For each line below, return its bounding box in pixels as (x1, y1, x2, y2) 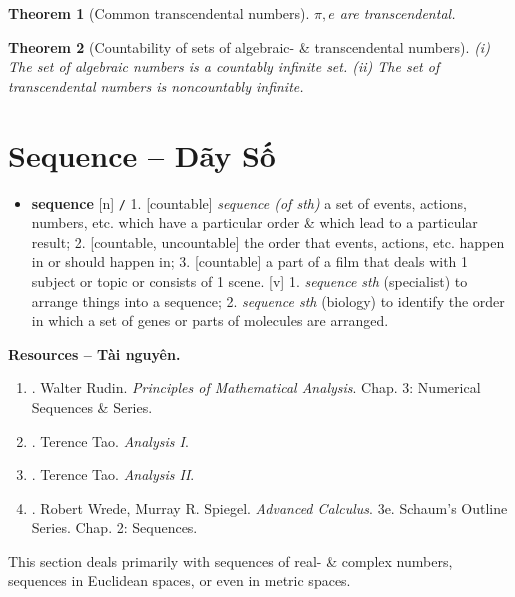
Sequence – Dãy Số (8, 134, 276, 175)
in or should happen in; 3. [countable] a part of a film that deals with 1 (31, 251, 469, 272)
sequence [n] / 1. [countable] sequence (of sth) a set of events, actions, (31, 192, 467, 213)
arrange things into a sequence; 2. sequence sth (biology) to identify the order (31, 290, 505, 311)
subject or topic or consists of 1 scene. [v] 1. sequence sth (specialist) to (31, 270, 468, 291)
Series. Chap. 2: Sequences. (31, 517, 198, 538)
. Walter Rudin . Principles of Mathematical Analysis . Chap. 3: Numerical (31, 377, 481, 398)
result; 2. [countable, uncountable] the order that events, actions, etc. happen (31, 231, 505, 252)
